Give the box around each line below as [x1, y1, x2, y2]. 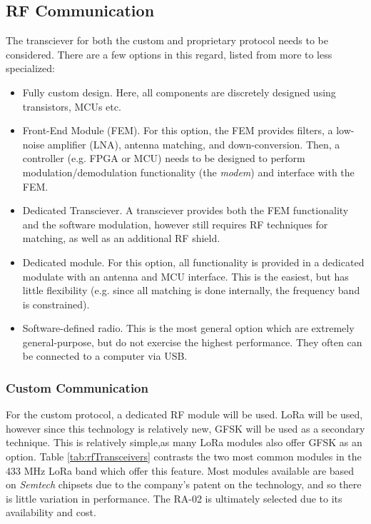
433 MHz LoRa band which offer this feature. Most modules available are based [6, 463, 355, 478]
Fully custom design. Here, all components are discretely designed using [22, 84, 336, 99]
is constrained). [22, 296, 90, 311]
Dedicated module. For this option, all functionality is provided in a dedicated [22, 254, 365, 269]
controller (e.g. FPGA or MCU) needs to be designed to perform [22, 151, 305, 166]
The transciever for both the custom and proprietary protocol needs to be [6, 33, 329, 48]
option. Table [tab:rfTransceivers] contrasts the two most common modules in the [6, 449, 362, 464]
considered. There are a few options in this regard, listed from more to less [6, 46, 332, 61]
